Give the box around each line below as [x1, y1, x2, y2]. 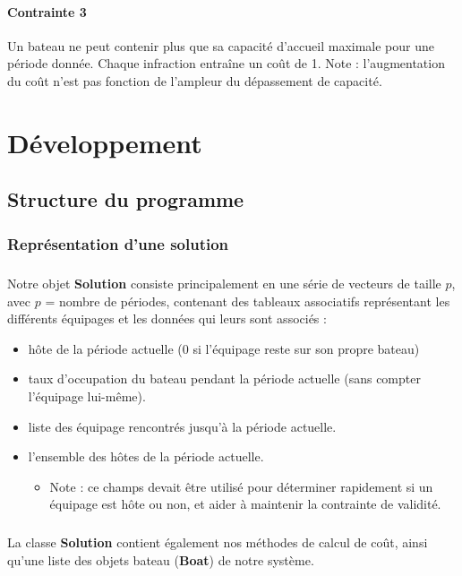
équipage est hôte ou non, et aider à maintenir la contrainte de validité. [49, 494, 441, 513]
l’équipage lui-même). [28, 386, 146, 405]
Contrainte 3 [7, 2, 87, 21]
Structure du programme [7, 185, 244, 213]
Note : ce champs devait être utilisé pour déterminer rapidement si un [49, 477, 433, 495]
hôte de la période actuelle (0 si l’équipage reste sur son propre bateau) [28, 339, 420, 357]
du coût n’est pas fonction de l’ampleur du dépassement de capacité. [7, 71, 382, 90]
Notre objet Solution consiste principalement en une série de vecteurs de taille [7, 273, 441, 292]
